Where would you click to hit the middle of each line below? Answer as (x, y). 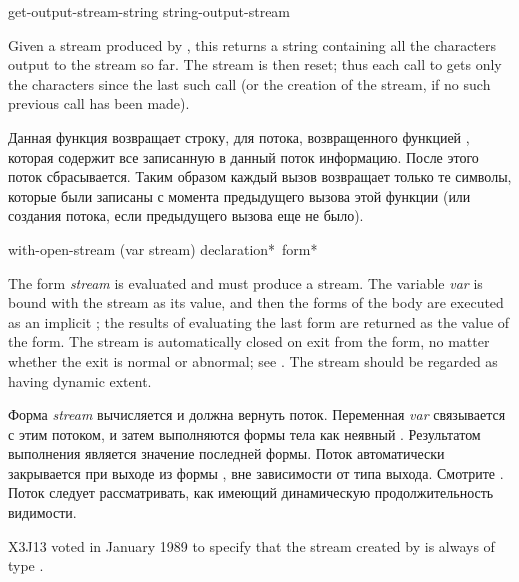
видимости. (42, 512)
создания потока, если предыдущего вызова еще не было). (186, 215)
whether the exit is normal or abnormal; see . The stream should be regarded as (253, 360)
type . (26, 565)
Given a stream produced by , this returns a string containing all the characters (252, 44)
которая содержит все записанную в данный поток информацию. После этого (243, 156)
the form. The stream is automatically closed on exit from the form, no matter (249, 341)
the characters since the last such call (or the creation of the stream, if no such (249, 83)
